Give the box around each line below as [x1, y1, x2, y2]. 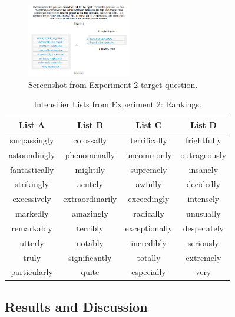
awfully [135, 178, 162, 190]
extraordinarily [63, 192, 117, 205]
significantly [68, 251, 112, 263]
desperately [183, 221, 224, 234]
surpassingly [9, 133, 54, 146]
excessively [12, 192, 51, 205]
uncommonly [125, 148, 172, 161]
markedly [15, 207, 49, 220]
